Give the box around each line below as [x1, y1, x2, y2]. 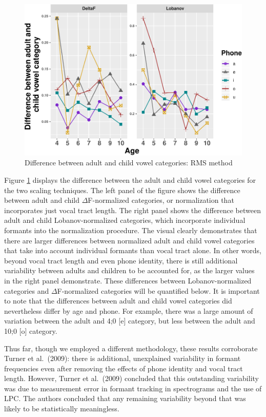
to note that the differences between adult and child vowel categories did [4, 295, 232, 306]
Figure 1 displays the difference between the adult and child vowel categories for [4, 175, 256, 185]
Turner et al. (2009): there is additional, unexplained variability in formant [4, 353, 241, 364]
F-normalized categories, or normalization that [88, 195, 234, 205]
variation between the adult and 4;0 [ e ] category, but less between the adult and [4, 315, 255, 326]
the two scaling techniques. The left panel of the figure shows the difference [4, 184, 240, 195]
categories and [4, 285, 49, 296]
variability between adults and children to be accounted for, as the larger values [4, 265, 255, 276]
